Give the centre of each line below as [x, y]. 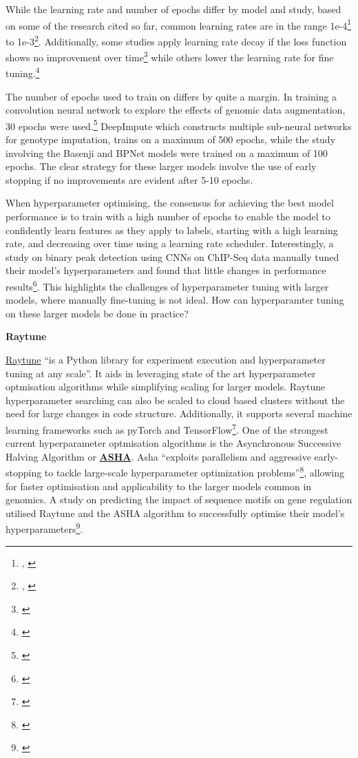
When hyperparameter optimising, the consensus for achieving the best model [170, 203]
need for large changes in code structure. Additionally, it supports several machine [179, 413]
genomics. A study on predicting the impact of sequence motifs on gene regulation [179, 499]
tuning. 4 [23, 72]
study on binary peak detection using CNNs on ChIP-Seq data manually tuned [172, 256]
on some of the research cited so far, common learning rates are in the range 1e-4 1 [179, 24]
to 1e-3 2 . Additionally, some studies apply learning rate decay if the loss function [176, 40]
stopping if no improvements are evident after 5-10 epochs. [129, 179]
